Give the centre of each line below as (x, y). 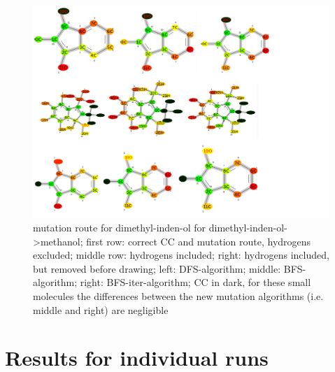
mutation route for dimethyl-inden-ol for (120, 228)
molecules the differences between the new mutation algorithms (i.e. (178, 296)
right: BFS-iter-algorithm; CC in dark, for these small (195, 282)
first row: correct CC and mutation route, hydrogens (199, 241)
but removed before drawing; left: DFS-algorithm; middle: (157, 268)
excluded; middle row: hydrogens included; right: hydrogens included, (181, 255)
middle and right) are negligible (101, 309)
